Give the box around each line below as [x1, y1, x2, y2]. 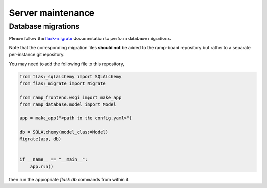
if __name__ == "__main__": [19, 157, 88, 162]
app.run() [30, 163, 54, 169]
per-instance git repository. [9, 52, 65, 58]
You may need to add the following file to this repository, [9, 61, 125, 67]
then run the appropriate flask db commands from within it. [9, 176, 130, 182]
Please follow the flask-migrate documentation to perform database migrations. [9, 36, 171, 41]
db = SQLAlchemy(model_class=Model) [19, 129, 109, 135]
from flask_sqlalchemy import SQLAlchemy [19, 74, 122, 79]
